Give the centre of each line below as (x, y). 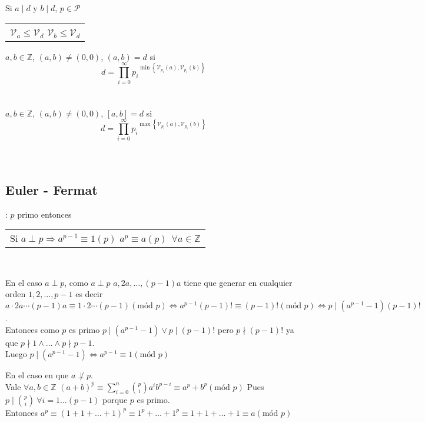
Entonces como (32, 329)
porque (115, 399)
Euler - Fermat (52, 189)
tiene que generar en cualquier (238, 282)
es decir (89, 294)
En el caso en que (37, 375)
